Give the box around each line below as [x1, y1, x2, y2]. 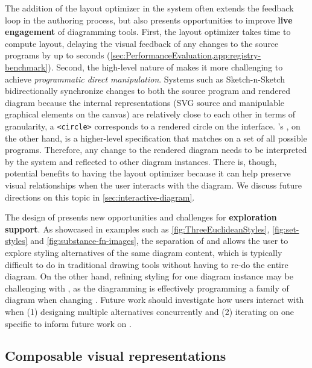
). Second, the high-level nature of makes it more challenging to [48, 60, 283, 73]
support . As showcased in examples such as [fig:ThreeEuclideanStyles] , [5, 222, 270, 235]
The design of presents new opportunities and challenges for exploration [5, 211, 277, 223]
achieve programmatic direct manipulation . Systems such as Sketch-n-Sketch [5, 72, 285, 85]
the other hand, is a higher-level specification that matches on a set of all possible [5, 131, 307, 144]
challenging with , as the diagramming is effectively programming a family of [5, 281, 289, 294]
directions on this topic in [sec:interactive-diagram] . [5, 190, 195, 203]
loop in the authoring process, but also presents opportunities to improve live [5, 13, 293, 26]
